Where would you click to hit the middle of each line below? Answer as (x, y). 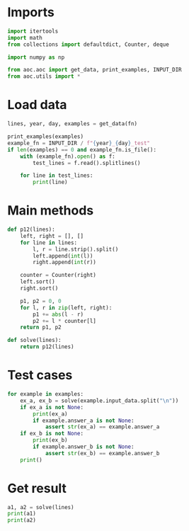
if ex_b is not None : (52, 434)
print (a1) (22, 514)
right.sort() (39, 289)
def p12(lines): (31, 230)
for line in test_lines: (57, 176)
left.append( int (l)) (63, 256)
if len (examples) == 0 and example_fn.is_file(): (82, 149)
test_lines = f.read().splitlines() (87, 163)
